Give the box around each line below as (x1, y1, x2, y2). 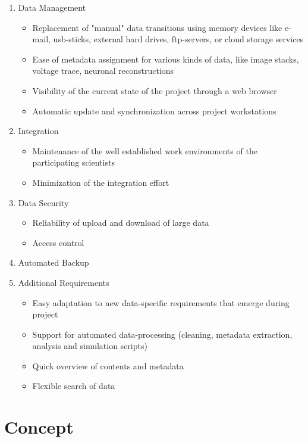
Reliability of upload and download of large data (32, 216, 209, 229)
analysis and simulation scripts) (32, 340, 147, 352)
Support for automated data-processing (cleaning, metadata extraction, (32, 328, 293, 340)
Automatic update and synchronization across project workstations (32, 104, 276, 117)
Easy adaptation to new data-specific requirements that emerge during (32, 296, 290, 309)
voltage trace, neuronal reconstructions (32, 64, 174, 77)
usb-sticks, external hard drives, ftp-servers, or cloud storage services (53, 33, 304, 45)
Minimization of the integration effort (32, 176, 169, 188)
